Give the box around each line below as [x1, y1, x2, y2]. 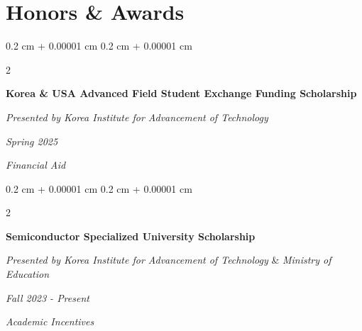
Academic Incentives [6, 314, 94, 329]
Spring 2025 [6, 133, 58, 148]
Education [6, 267, 50, 281]
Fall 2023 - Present [6, 290, 89, 305]
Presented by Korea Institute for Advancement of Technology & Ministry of [6, 252, 331, 267]
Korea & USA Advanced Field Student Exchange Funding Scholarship [6, 86, 357, 101]
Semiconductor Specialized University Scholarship [6, 228, 256, 243]
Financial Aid [6, 157, 66, 172]
